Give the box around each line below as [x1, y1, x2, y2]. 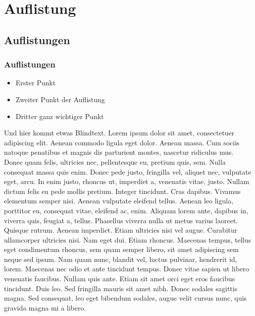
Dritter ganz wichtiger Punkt [15, 111, 104, 121]
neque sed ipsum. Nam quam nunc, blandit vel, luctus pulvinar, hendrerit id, [4, 253, 237, 264]
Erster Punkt [15, 77, 56, 88]
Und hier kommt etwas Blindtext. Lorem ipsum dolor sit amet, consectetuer [4, 127, 235, 138]
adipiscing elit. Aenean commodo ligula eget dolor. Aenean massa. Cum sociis [4, 137, 240, 147]
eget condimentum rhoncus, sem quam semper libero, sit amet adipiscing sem [4, 244, 239, 254]
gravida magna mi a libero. [4, 302, 86, 313]
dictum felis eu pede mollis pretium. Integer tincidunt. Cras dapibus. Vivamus [4, 186, 241, 196]
